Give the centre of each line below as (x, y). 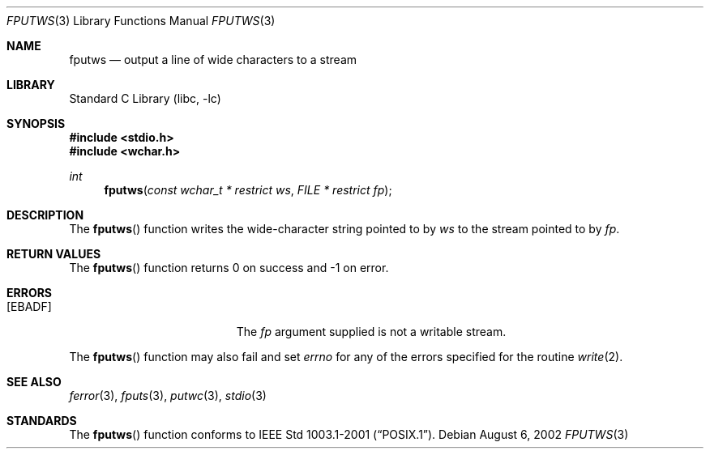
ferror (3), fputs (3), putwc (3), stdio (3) (168, 395)
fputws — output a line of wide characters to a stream (213, 60)
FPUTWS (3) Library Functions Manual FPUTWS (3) (141, 21)
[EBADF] (29, 306)
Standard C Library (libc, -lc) (145, 98)
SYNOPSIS (36, 123)
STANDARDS (42, 421)
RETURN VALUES (54, 254)
